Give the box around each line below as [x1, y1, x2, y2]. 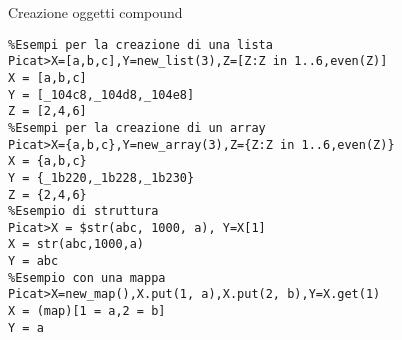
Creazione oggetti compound [8, 2, 183, 22]
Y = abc [8, 254, 59, 269]
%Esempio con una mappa [8, 270, 166, 285]
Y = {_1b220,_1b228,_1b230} [8, 170, 195, 185]
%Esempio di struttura [8, 204, 159, 219]
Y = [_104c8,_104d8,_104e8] [8, 87, 195, 102]
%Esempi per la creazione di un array [8, 120, 266, 135]
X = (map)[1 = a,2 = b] [8, 304, 166, 319]
